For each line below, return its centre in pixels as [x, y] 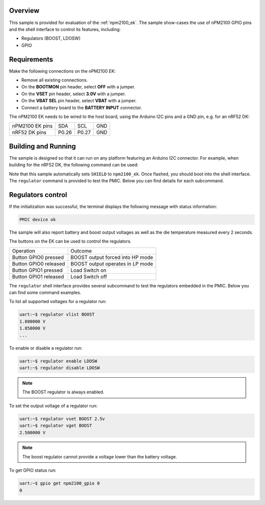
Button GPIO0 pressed [38, 257]
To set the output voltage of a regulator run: [53, 406]
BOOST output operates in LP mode [112, 264]
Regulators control [38, 195]
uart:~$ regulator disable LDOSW [60, 368]
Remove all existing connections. [54, 80]
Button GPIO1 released [38, 277]
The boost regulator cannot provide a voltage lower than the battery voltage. [100, 456]
